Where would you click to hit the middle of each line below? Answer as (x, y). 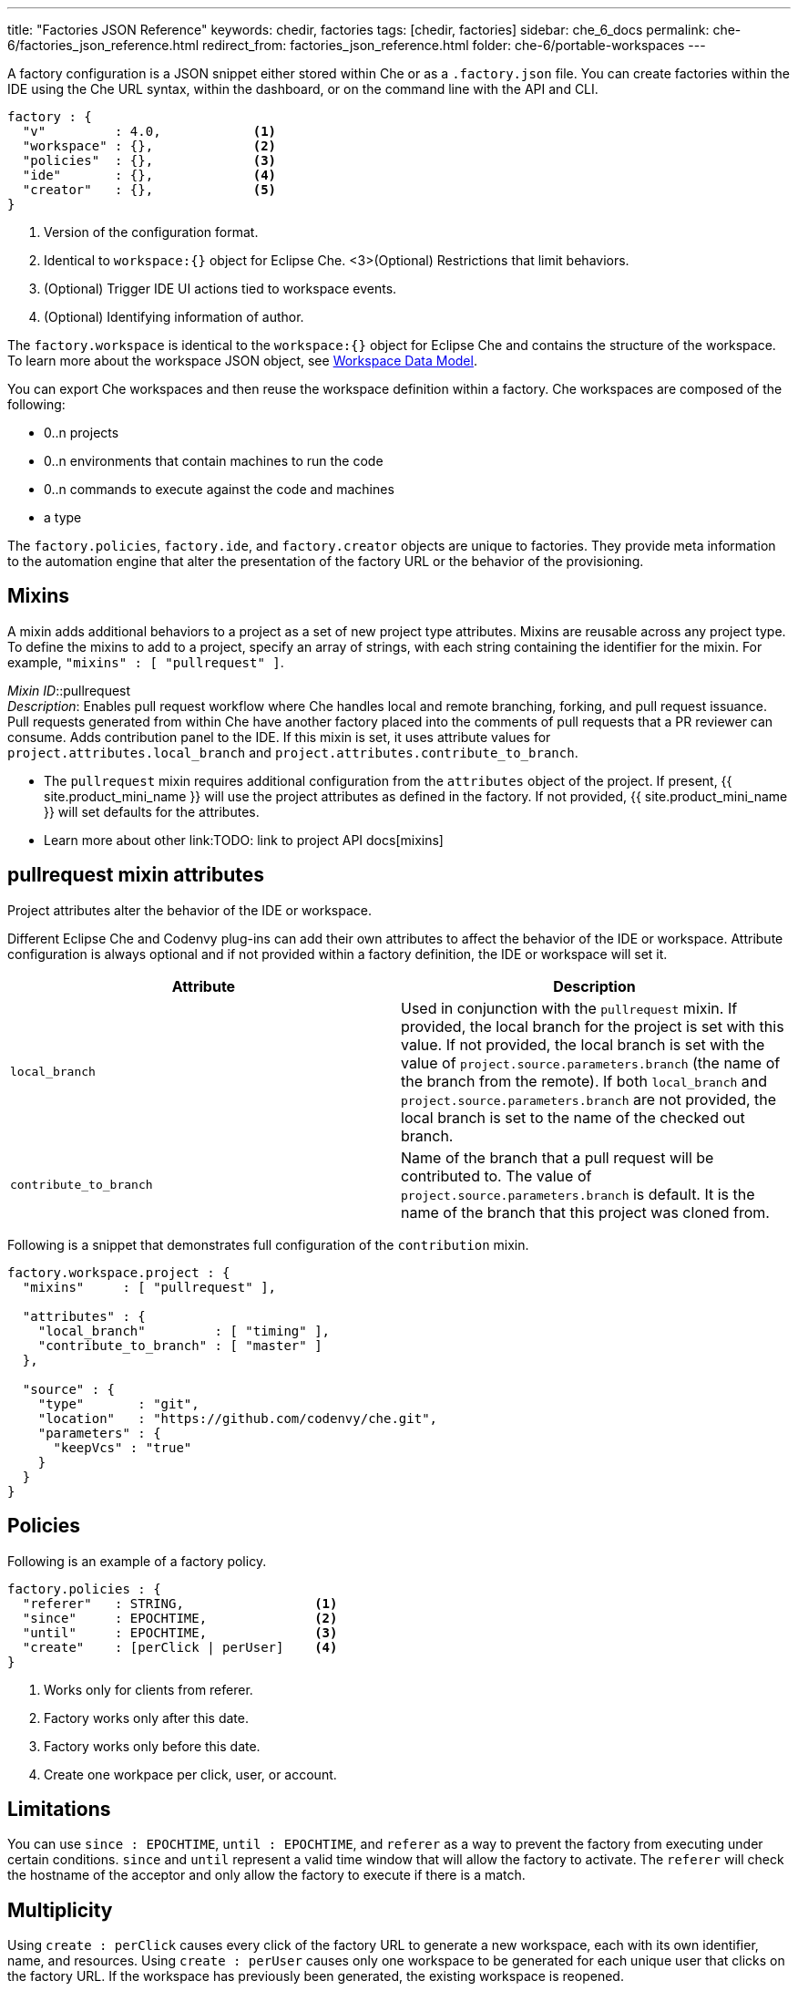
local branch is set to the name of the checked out (573, 1117)
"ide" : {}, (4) (149, 175)
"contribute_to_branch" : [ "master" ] (180, 1345)
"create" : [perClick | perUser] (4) (180, 1647)
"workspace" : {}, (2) (149, 146)
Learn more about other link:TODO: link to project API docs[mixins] (244, 840)
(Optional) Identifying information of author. (174, 317)
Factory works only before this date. (152, 1746)
